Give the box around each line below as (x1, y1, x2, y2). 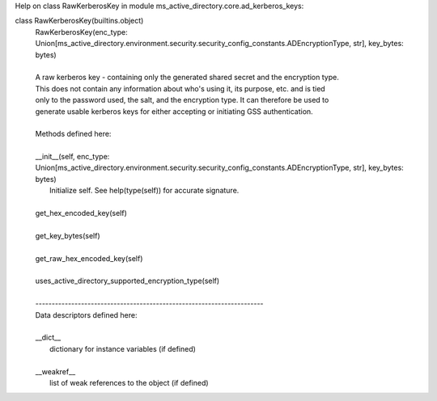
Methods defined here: (35, 129, 112, 139)
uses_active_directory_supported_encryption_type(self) (35, 276, 220, 286)
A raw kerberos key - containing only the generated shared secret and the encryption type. (35, 73, 339, 82)
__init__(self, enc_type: (35, 152, 110, 162)
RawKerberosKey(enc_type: (35, 27, 129, 36)
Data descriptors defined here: (35, 310, 138, 319)
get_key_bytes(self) (35, 230, 100, 240)
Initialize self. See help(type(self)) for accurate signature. (49, 186, 240, 196)
